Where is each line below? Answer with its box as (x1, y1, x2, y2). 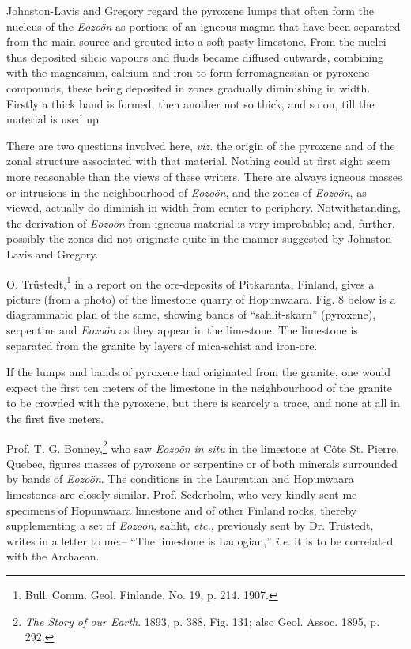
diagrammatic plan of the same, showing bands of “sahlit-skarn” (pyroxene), (6, 306, 376, 323)
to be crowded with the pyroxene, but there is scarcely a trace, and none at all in (6, 394, 400, 411)
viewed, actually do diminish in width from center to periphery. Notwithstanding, (6, 199, 401, 216)
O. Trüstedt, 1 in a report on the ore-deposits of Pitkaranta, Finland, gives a (6, 273, 375, 292)
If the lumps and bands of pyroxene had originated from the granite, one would (6, 364, 391, 380)
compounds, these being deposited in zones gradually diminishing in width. (6, 79, 371, 96)
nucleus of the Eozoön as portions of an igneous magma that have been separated (6, 17, 401, 34)
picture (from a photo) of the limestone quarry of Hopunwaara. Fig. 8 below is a (6, 290, 396, 307)
